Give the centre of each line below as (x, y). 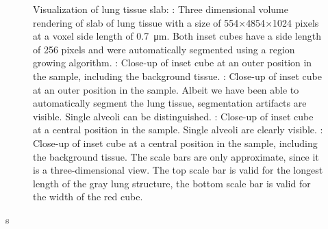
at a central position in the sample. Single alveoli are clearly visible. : (178, 130)
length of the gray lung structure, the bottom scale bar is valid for (172, 183)
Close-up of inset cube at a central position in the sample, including (175, 143)
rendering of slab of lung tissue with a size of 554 (136, 22)
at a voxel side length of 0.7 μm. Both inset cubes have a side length (177, 36)
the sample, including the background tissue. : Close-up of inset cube (177, 76)
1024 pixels (296, 22)
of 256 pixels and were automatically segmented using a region (164, 49)
